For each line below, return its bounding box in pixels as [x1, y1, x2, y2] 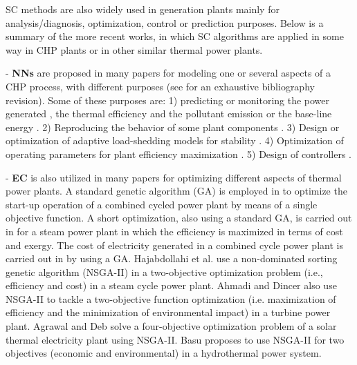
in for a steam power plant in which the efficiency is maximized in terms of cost [6, 224, 343, 238]
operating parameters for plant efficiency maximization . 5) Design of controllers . [6, 146, 352, 161]
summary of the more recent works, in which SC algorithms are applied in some [6, 29, 344, 43]
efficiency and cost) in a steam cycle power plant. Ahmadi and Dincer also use [6, 278, 337, 293]
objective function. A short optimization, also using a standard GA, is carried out [6, 210, 352, 225]
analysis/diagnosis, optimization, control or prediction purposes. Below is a [6, 15, 324, 30]
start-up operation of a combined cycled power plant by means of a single [6, 197, 318, 211]
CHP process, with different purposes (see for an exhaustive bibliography [6, 79, 315, 93]
